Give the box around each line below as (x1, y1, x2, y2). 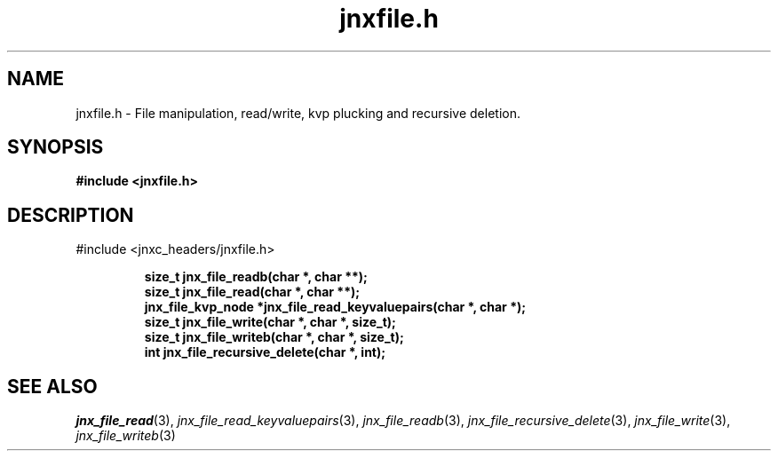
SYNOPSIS (7, 136, 104, 159)
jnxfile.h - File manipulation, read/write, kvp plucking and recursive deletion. (75, 105, 520, 121)
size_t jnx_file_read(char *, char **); (144, 284, 361, 300)
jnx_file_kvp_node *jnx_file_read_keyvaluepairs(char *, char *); (144, 299, 527, 315)
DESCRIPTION (7, 203, 134, 226)
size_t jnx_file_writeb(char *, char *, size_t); (144, 329, 404, 345)
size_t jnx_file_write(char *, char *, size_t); (144, 314, 396, 330)
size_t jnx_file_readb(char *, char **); (144, 269, 368, 285)
